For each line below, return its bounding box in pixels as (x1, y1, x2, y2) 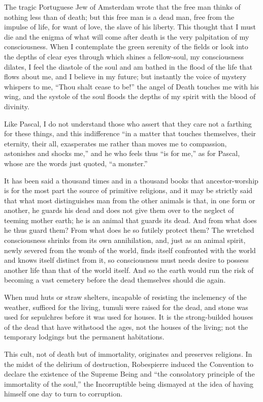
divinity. (4, 101, 29, 111)
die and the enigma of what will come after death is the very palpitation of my (4, 31, 249, 42)
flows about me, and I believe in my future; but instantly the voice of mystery (4, 71, 247, 82)
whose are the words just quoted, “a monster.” (4, 158, 148, 168)
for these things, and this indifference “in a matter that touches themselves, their (4, 128, 256, 139)
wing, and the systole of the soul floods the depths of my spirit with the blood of (4, 91, 256, 102)
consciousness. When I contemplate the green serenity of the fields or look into (4, 41, 248, 52)
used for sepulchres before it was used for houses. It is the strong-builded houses (4, 312, 253, 322)
